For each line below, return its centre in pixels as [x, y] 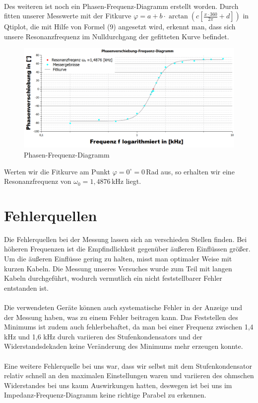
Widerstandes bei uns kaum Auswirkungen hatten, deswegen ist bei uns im [118, 385]
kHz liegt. [126, 181]
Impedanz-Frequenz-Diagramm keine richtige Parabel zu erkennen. [105, 395]
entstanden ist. [26, 287]
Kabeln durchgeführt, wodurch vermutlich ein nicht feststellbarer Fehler [113, 278]
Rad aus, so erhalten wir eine [190, 171]
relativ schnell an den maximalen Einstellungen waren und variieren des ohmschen [129, 375]
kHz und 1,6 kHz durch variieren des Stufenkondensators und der [103, 336]
